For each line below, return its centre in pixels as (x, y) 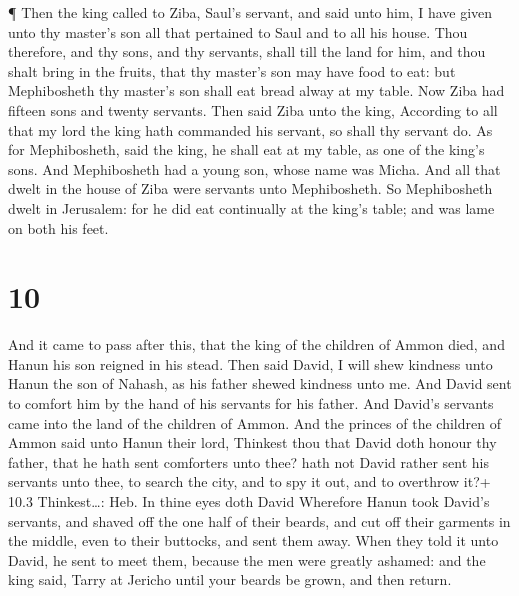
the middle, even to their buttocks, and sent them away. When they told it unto (253, 540)
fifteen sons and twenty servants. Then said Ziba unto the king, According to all (253, 109)
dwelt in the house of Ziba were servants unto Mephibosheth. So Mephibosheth (250, 188)
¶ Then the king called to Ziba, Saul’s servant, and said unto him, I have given (250, 12)
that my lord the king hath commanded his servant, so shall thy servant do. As (250, 129)
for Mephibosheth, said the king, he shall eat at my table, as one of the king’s (246, 149)
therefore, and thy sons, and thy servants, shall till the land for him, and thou (247, 51)
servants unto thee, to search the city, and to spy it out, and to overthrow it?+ (249, 481)
